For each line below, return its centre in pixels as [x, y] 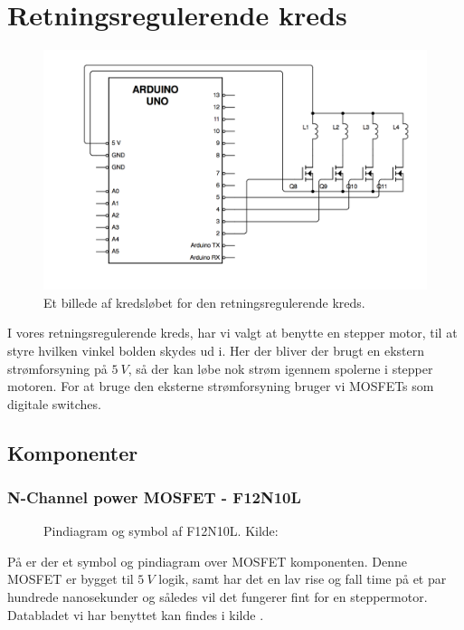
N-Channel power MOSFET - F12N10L [154, 496]
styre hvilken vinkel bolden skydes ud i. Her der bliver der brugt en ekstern [216, 350]
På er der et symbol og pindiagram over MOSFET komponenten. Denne [208, 561]
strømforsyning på [57, 368]
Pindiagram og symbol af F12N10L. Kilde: [161, 531]
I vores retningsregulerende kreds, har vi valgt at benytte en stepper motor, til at [232, 333]
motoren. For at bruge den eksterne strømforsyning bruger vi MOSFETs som [221, 386]
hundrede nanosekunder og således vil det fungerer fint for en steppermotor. [218, 597]
